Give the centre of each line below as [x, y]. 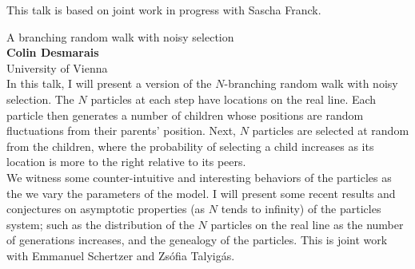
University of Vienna [57, 67]
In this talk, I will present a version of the [109, 83]
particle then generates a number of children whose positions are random [185, 115]
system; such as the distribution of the [100, 224]
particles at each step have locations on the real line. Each [233, 99]
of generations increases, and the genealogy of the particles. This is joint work [197, 240]
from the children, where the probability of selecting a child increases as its [190, 146]
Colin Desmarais [53, 52]
